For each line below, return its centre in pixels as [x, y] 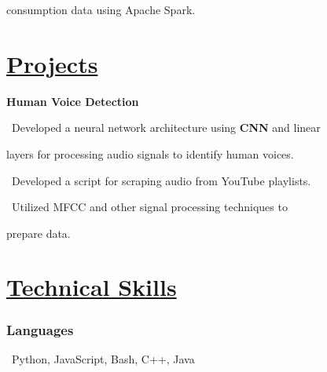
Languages [40, 329]
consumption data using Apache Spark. [101, 9]
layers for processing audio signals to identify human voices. [150, 153]
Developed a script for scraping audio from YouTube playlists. [162, 180]
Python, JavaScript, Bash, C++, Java [103, 358]
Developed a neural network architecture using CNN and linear [166, 128]
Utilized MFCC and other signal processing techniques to [150, 207]
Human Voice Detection [73, 101]
